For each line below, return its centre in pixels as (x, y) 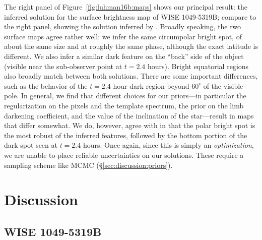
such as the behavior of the (46, 85)
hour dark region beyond (151, 85)
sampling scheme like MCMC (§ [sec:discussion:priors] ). (88, 165)
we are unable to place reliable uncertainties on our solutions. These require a (124, 155)
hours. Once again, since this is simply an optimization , (168, 145)
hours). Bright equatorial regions (198, 66)
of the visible (223, 85)
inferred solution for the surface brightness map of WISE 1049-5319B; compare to (130, 16)
